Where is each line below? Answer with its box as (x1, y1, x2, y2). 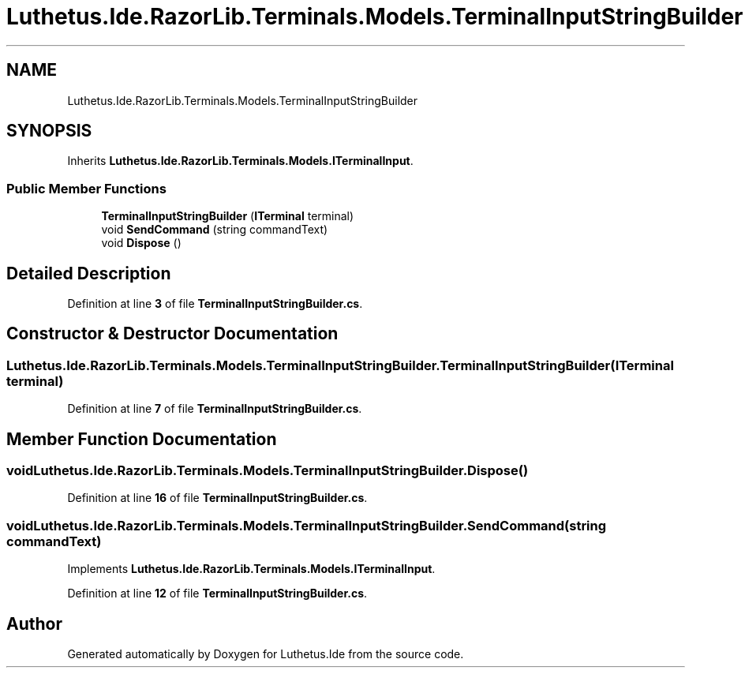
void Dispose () (101, 236, 182, 250)
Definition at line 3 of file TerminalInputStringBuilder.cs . (67, 297, 363, 311)
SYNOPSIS (6, 121, 92, 141)
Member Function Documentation (6, 429, 277, 449)
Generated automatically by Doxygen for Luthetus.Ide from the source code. (67, 647, 464, 661)
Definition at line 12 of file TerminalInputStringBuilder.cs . (67, 586, 368, 601)
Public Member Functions (6, 180, 167, 197)
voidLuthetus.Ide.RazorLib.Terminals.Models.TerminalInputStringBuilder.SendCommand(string (6, 517, 607, 534)
